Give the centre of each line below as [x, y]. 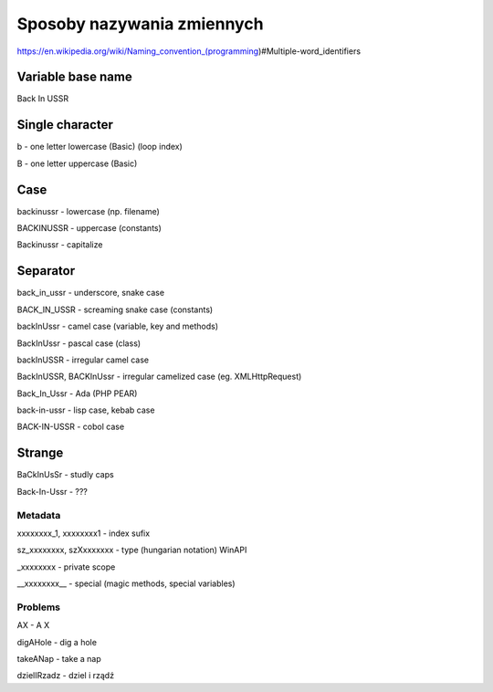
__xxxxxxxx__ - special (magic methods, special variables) [126, 583]
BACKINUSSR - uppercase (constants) [89, 228]
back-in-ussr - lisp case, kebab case [86, 410]
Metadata [39, 515]
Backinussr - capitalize [60, 245]
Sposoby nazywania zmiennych [140, 24]
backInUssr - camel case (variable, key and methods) [118, 326]
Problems [39, 607]
